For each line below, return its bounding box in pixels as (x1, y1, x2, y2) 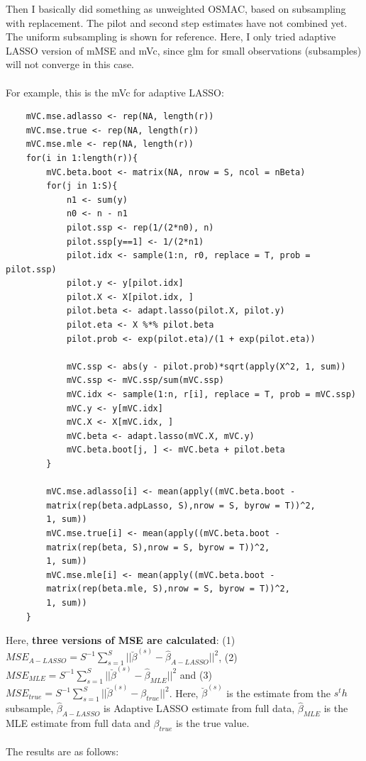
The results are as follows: (6, 744, 119, 759)
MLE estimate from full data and (6, 716, 150, 731)
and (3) (179, 667, 212, 682)
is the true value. (176, 716, 250, 731)
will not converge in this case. (6, 57, 135, 72)
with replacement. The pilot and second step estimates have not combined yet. (6, 15, 348, 30)
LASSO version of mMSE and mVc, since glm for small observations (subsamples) (6, 43, 362, 57)
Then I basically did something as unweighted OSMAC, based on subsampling (6, 1, 346, 16)
